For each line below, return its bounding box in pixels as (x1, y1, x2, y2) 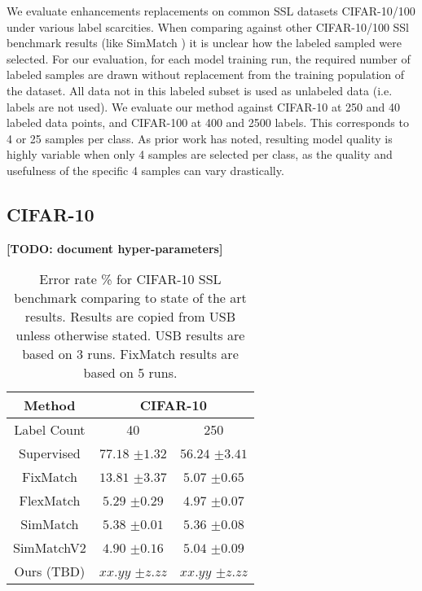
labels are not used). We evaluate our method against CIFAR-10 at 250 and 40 (7, 98, 400, 115)
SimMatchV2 (13, 538, 86, 558)
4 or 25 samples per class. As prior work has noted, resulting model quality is (7, 129, 393, 147)
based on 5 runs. (83, 363, 178, 383)
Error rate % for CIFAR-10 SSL (39, 269, 222, 289)
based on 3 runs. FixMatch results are (22, 344, 239, 364)
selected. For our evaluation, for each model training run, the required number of (7, 50, 411, 67)
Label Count (14, 420, 86, 440)
